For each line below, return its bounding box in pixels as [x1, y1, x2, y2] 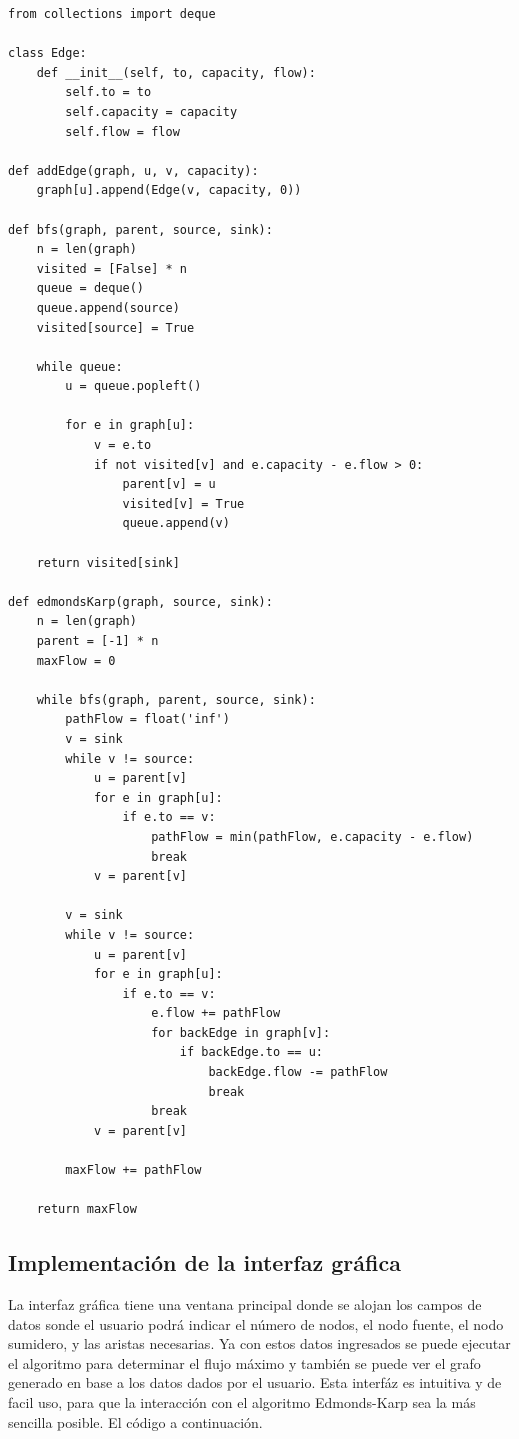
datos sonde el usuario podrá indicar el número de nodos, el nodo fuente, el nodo [8, 1313, 504, 1334]
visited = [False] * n [36, 261, 187, 276]
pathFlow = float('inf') [65, 712, 230, 727]
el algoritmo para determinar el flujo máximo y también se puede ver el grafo [8, 1352, 481, 1373]
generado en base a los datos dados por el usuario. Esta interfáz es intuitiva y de [8, 1372, 502, 1393]
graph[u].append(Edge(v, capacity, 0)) [36, 183, 302, 198]
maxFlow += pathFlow [65, 1163, 202, 1178]
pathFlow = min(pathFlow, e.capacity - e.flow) [151, 829, 474, 844]
